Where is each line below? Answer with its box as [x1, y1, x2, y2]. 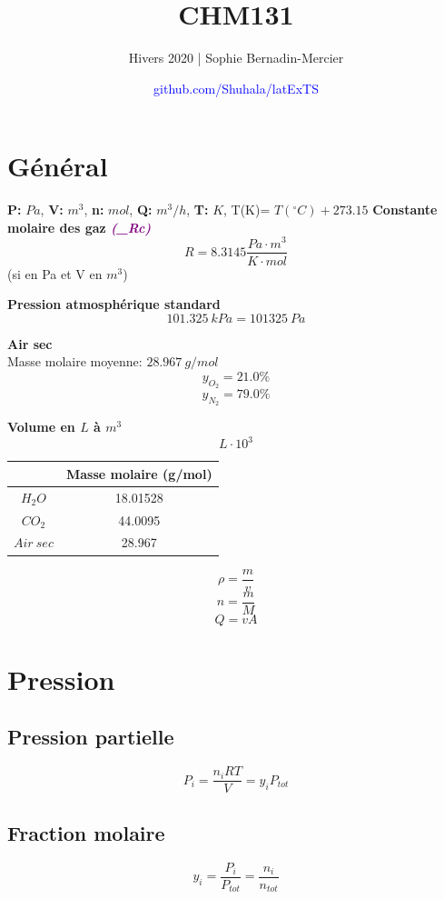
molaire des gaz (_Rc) [7, 217, 152, 236]
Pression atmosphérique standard [7, 295, 221, 314]
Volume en [7, 417, 75, 436]
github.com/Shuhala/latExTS [153, 78, 319, 97]
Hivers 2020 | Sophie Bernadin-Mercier [128, 48, 344, 67]
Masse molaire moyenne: [7, 352, 143, 371]
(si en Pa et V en [7, 264, 103, 283]
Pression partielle [7, 723, 174, 751]
